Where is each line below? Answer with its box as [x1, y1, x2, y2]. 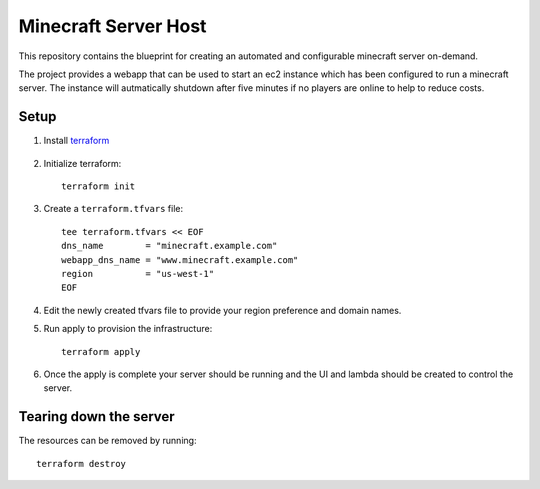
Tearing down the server [18, 408, 175, 425]
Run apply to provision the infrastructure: [43, 323, 213, 335]
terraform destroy [36, 458, 127, 469]
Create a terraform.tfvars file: [43, 203, 184, 215]
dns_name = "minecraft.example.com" [61, 240, 278, 252]
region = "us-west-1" [61, 268, 215, 279]
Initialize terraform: [43, 157, 122, 169]
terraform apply [61, 346, 141, 357]
